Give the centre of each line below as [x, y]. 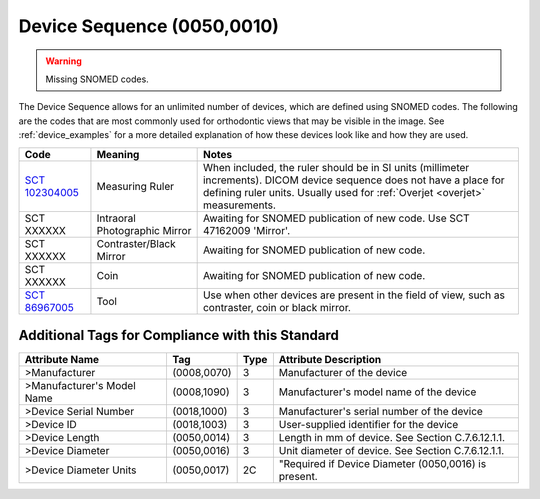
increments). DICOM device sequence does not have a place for [353, 180]
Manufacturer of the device [343, 373]
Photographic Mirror [144, 230]
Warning [63, 61]
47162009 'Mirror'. [246, 230]
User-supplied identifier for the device [368, 425]
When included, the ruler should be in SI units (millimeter [336, 167]
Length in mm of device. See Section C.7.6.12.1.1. [391, 438]
